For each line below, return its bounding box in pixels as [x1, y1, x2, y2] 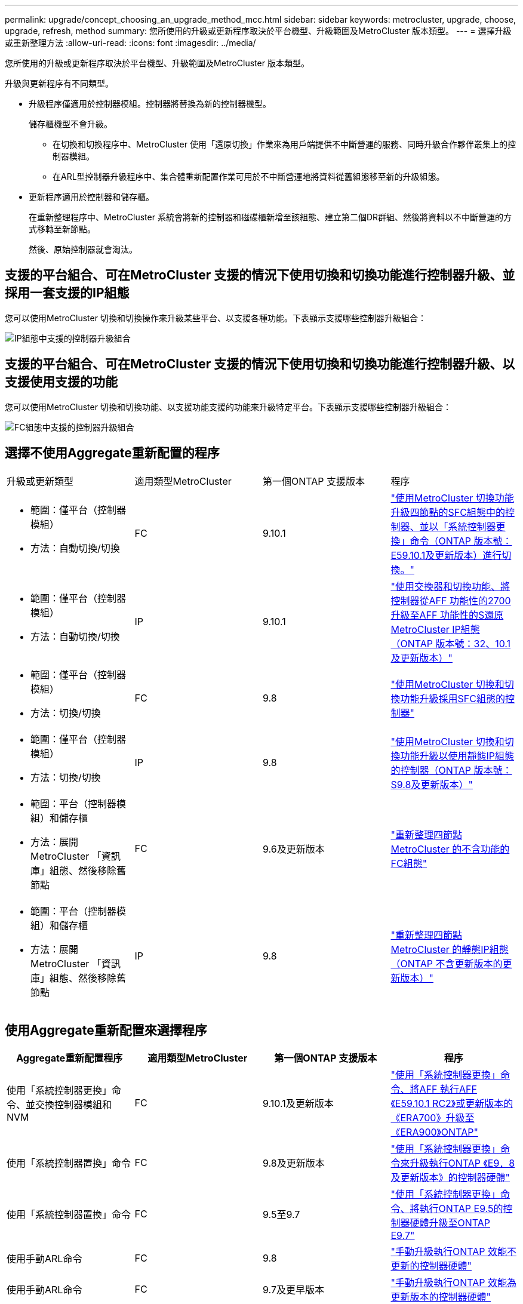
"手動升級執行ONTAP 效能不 [390, 1245, 516, 1258]
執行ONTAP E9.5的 [419, 1202, 503, 1215]
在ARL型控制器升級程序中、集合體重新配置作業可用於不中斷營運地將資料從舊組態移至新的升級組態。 [53, 171, 445, 182]
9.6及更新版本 [263, 842, 325, 855]
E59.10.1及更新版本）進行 [390, 549, 502, 561]
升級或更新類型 [7, 475, 74, 487]
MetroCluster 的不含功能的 [390, 842, 510, 855]
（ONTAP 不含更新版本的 [390, 957, 503, 970]
